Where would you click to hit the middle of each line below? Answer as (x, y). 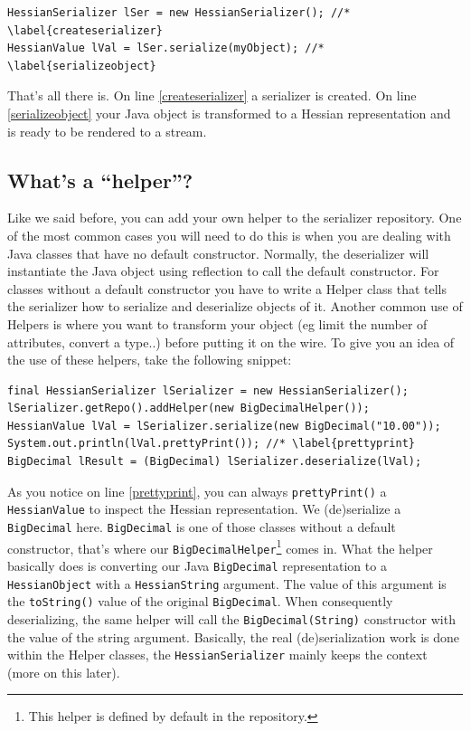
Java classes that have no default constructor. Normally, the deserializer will (218, 253)
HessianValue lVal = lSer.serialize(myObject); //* (166, 48)
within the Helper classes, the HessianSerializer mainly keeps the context (217, 655)
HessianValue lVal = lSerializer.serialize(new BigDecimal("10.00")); (224, 426)
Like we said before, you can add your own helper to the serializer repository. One (235, 218)
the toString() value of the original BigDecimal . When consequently (200, 601)
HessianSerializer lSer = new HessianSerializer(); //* (179, 13)
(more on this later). (64, 672)
